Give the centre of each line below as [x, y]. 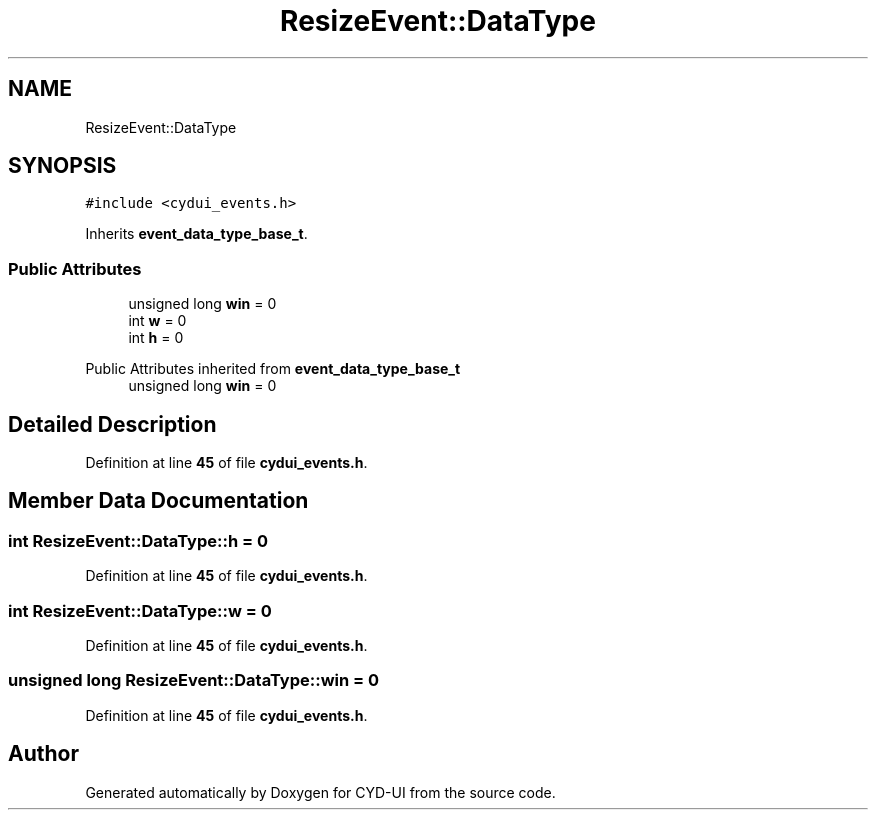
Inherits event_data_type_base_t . [196, 234]
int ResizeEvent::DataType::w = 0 [140, 610]
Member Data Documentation [158, 501]
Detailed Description [112, 424]
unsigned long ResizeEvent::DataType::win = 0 [194, 680]
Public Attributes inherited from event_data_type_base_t [273, 369]
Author [43, 754]
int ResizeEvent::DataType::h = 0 [138, 540]
